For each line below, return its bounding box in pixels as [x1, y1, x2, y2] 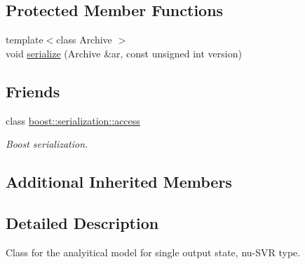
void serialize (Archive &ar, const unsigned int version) [6, 46, 242, 60]
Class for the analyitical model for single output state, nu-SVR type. [6, 244, 301, 259]
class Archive [56, 32, 112, 47]
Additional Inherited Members [6, 171, 232, 193]
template [6, 32, 43, 47]
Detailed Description [6, 211, 159, 233]
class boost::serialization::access [6, 113, 140, 127]
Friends [6, 80, 60, 102]
